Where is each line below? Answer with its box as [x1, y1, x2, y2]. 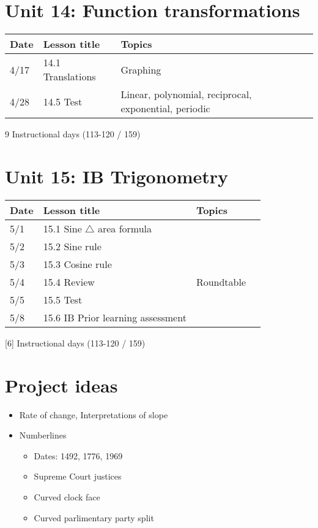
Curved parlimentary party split [34, 511, 154, 524]
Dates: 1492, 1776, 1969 [34, 449, 123, 462]
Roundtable [196, 274, 246, 289]
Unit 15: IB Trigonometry [5, 163, 229, 188]
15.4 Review [43, 274, 95, 289]
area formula [97, 221, 152, 235]
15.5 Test [43, 292, 83, 307]
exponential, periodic [120, 101, 210, 116]
